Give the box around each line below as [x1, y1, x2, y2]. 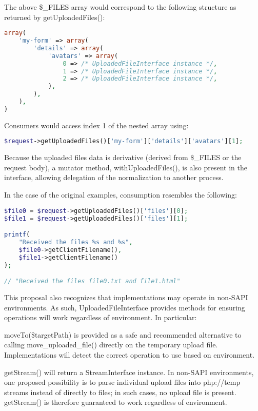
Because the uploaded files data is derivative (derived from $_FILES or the [4, 152, 242, 163]
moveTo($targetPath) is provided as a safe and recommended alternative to [4, 329, 242, 340]
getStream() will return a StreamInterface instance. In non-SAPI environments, [4, 366, 254, 377]
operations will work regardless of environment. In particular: [4, 312, 197, 323]
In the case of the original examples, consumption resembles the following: [4, 189, 237, 200]
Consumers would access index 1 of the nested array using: [4, 120, 189, 130]
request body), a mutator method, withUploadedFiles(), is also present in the [4, 162, 247, 172]
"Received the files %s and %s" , [18, 238, 133, 246]
